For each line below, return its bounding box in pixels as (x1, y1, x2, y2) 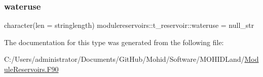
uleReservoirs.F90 (4, 64, 59, 74)
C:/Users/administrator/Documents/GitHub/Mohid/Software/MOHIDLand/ (4, 54, 245, 64)
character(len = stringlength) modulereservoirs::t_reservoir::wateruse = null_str (4, 20, 254, 30)
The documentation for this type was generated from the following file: (4, 36, 224, 47)
